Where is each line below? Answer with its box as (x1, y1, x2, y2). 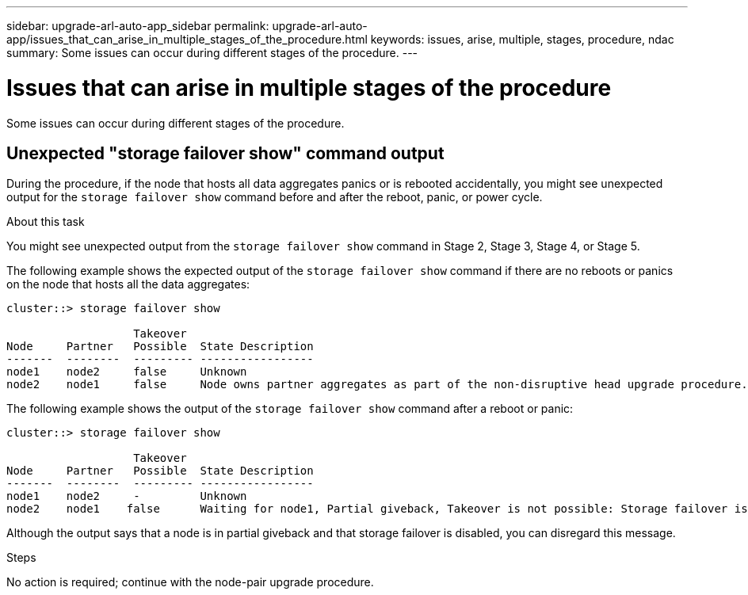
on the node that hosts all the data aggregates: (6, 277, 250, 292)
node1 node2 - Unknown (6, 490, 247, 503)
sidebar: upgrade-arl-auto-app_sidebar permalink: (6, 19, 269, 32)
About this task (6, 215, 85, 229)
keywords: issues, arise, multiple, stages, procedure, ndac (370, 32, 674, 46)
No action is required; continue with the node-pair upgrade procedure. (6, 575, 374, 589)
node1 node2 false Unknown (6, 365, 247, 379)
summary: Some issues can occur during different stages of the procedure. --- (6, 46, 418, 59)
